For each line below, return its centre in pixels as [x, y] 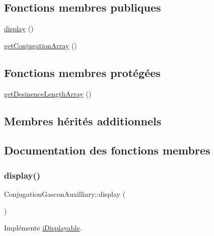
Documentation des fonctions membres [107, 150]
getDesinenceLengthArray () [48, 93]
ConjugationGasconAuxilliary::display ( [65, 193]
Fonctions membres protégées [82, 72]
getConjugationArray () [41, 45]
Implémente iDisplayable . [43, 228]
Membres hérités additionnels [83, 121]
